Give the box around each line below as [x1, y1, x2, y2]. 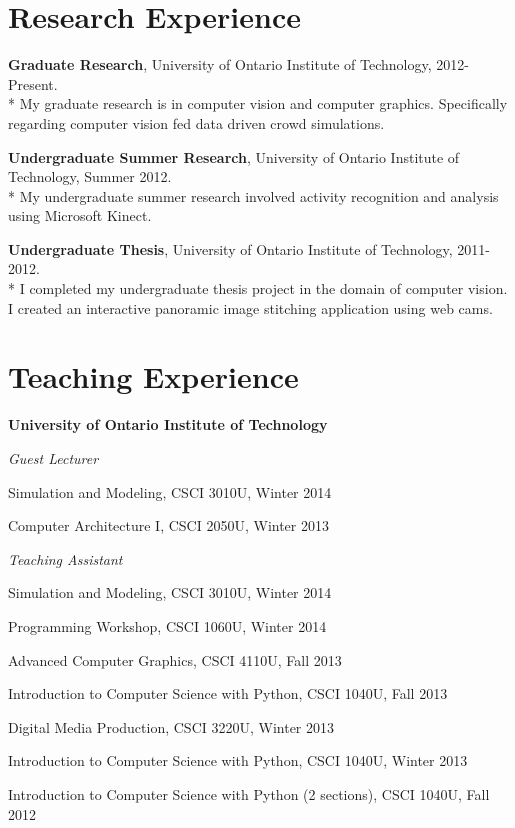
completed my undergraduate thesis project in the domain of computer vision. [29, 278, 508, 299]
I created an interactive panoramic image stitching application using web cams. [8, 297, 493, 318]
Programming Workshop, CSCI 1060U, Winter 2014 [8, 615, 327, 636]
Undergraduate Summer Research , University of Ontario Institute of [8, 146, 460, 167]
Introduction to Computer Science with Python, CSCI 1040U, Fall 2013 [8, 683, 448, 704]
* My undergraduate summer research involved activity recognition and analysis [8, 185, 499, 206]
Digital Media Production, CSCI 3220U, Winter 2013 [8, 716, 335, 737]
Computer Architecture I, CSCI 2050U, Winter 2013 [8, 515, 329, 536]
